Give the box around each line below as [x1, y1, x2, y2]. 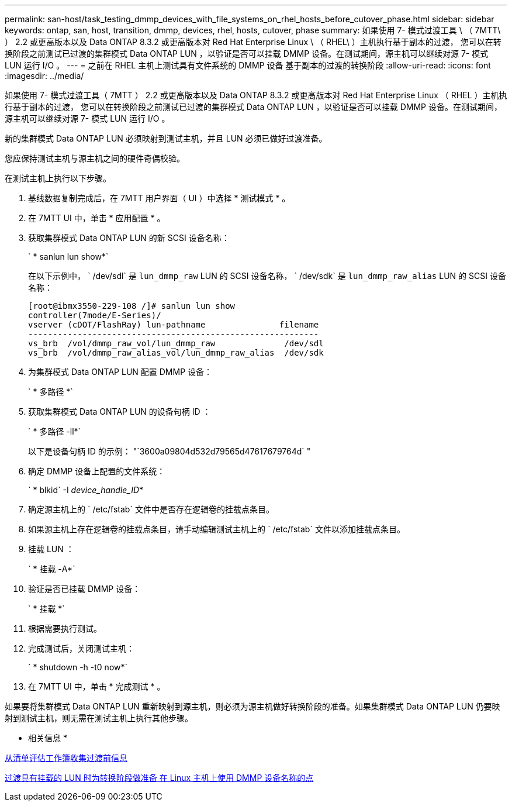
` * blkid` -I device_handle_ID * [28, 485, 144, 495]
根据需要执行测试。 [28, 624, 102, 633]
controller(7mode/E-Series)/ [28, 311, 161, 320]
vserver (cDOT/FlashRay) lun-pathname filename [28, 320, 319, 329]
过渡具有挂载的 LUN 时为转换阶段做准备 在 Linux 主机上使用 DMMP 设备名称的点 [5, 773, 314, 783]
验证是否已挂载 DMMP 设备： [28, 584, 141, 594]
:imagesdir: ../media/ [5, 71, 84, 81]
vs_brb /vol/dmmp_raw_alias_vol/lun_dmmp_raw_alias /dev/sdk [28, 348, 324, 357]
